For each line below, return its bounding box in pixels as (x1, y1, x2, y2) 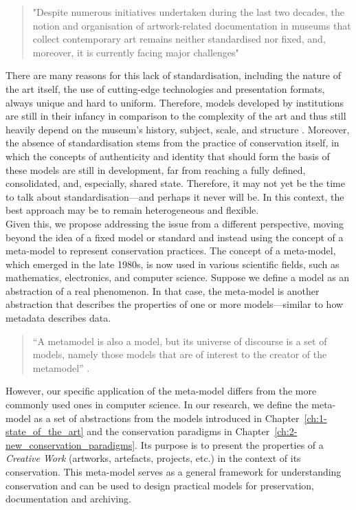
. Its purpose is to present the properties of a (135, 437, 324, 452)
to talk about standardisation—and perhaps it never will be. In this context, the (5, 189, 344, 203)
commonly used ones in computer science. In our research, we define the (5, 397, 309, 412)
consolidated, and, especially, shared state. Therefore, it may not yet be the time (5, 176, 345, 190)
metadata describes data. (5, 311, 111, 325)
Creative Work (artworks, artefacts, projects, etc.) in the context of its (5, 451, 301, 465)
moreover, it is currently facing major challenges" (32, 45, 239, 59)
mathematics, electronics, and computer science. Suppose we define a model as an (5, 270, 350, 285)
